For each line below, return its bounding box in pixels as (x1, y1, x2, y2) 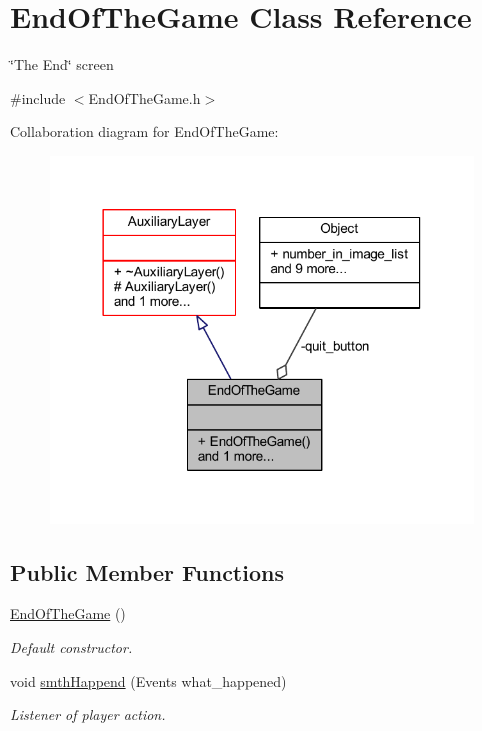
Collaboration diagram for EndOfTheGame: (10, 121, 279, 142)
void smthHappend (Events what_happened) (10, 670, 287, 691)
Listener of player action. (10, 704, 166, 725)
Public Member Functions (10, 556, 284, 587)
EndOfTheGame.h (88, 87, 201, 108)
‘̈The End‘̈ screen (10, 54, 114, 75)
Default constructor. (10, 637, 133, 658)
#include (10, 87, 66, 108)
